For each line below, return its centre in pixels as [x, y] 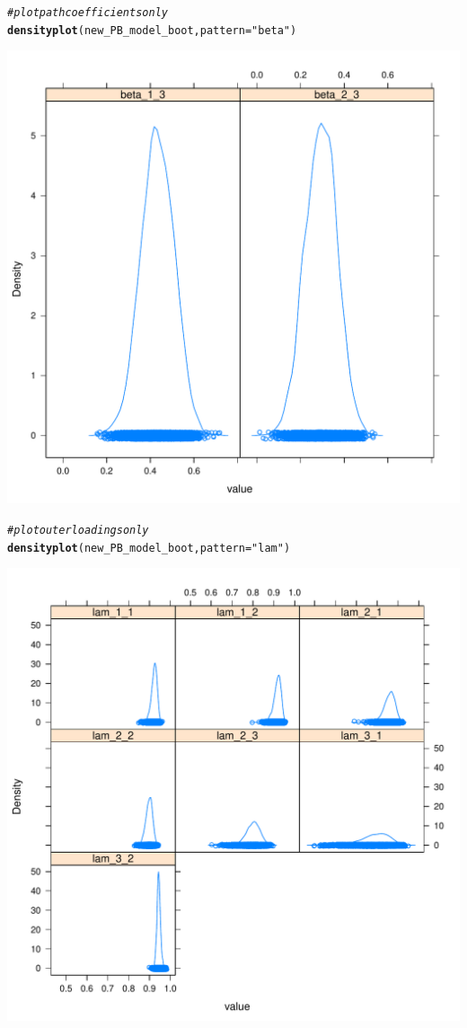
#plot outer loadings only [78, 530]
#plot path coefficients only [88, 13]
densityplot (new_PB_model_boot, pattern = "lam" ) [149, 548]
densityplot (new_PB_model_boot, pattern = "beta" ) [152, 30]
